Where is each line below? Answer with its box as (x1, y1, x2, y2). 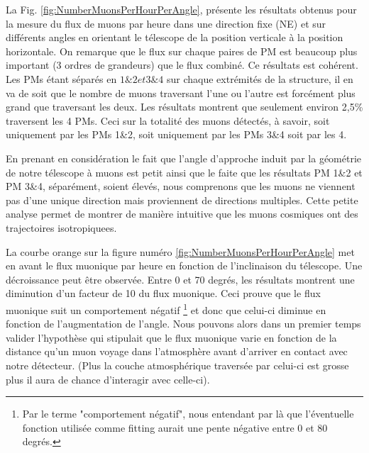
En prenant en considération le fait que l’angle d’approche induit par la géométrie (6, 150, 362, 165)
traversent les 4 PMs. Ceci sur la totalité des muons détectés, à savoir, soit (6, 113, 330, 128)
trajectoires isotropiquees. (6, 220, 117, 235)
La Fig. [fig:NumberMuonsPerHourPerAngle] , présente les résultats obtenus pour (6, 2, 357, 16)
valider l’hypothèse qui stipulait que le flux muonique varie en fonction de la (6, 330, 337, 345)
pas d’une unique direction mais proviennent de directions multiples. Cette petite (6, 192, 358, 207)
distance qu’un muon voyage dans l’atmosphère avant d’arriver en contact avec (6, 344, 348, 359)
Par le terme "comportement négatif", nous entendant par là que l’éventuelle (22, 406, 354, 421)
